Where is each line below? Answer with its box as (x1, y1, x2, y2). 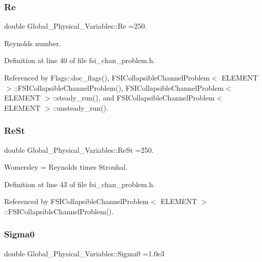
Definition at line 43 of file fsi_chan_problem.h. (4, 178, 155, 189)
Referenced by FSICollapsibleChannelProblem (4, 196, 149, 207)
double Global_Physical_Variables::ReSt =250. (4, 144, 154, 155)
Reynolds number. (4, 37, 61, 48)
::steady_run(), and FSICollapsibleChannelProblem (52, 92, 215, 103)
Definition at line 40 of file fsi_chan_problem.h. (4, 55, 155, 66)
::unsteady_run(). (52, 102, 109, 113)
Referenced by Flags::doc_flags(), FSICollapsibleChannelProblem (4, 72, 210, 83)
